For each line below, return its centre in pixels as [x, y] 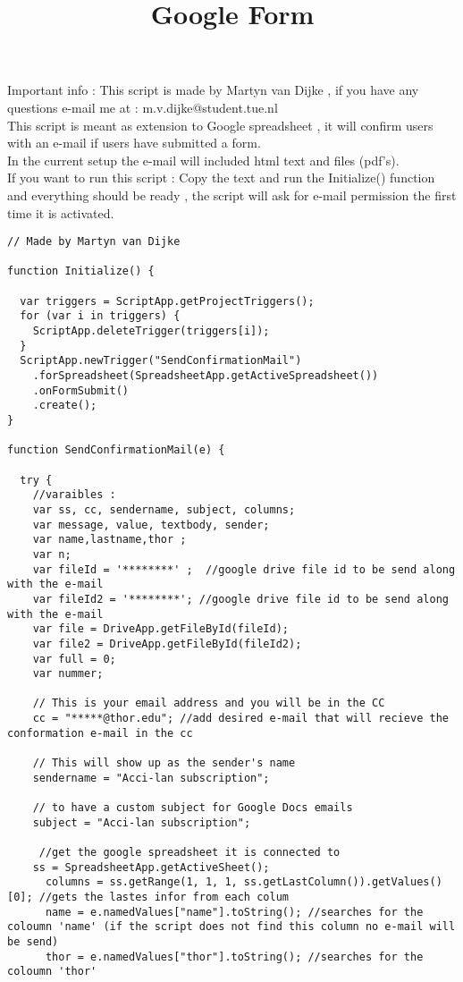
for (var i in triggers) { [100, 316]
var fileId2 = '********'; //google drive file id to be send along [240, 599]
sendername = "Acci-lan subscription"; [151, 778]
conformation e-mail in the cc [100, 733]
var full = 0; [74, 659]
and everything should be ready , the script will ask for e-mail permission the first [232, 195]
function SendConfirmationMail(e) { [116, 450]
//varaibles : [74, 495]
